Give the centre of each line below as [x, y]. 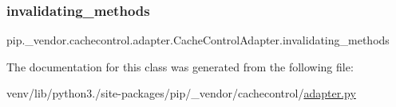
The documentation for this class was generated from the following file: [180, 66]
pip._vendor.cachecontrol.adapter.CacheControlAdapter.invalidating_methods [198, 40]
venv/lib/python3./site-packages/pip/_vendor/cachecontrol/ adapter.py [181, 93]
